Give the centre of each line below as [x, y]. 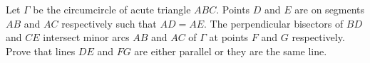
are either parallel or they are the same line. [231, 51]
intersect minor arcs [86, 37]
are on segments [330, 9]
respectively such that [109, 23]
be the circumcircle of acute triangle [112, 9]
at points [229, 37]
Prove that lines [41, 51]
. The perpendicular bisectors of [274, 23]
